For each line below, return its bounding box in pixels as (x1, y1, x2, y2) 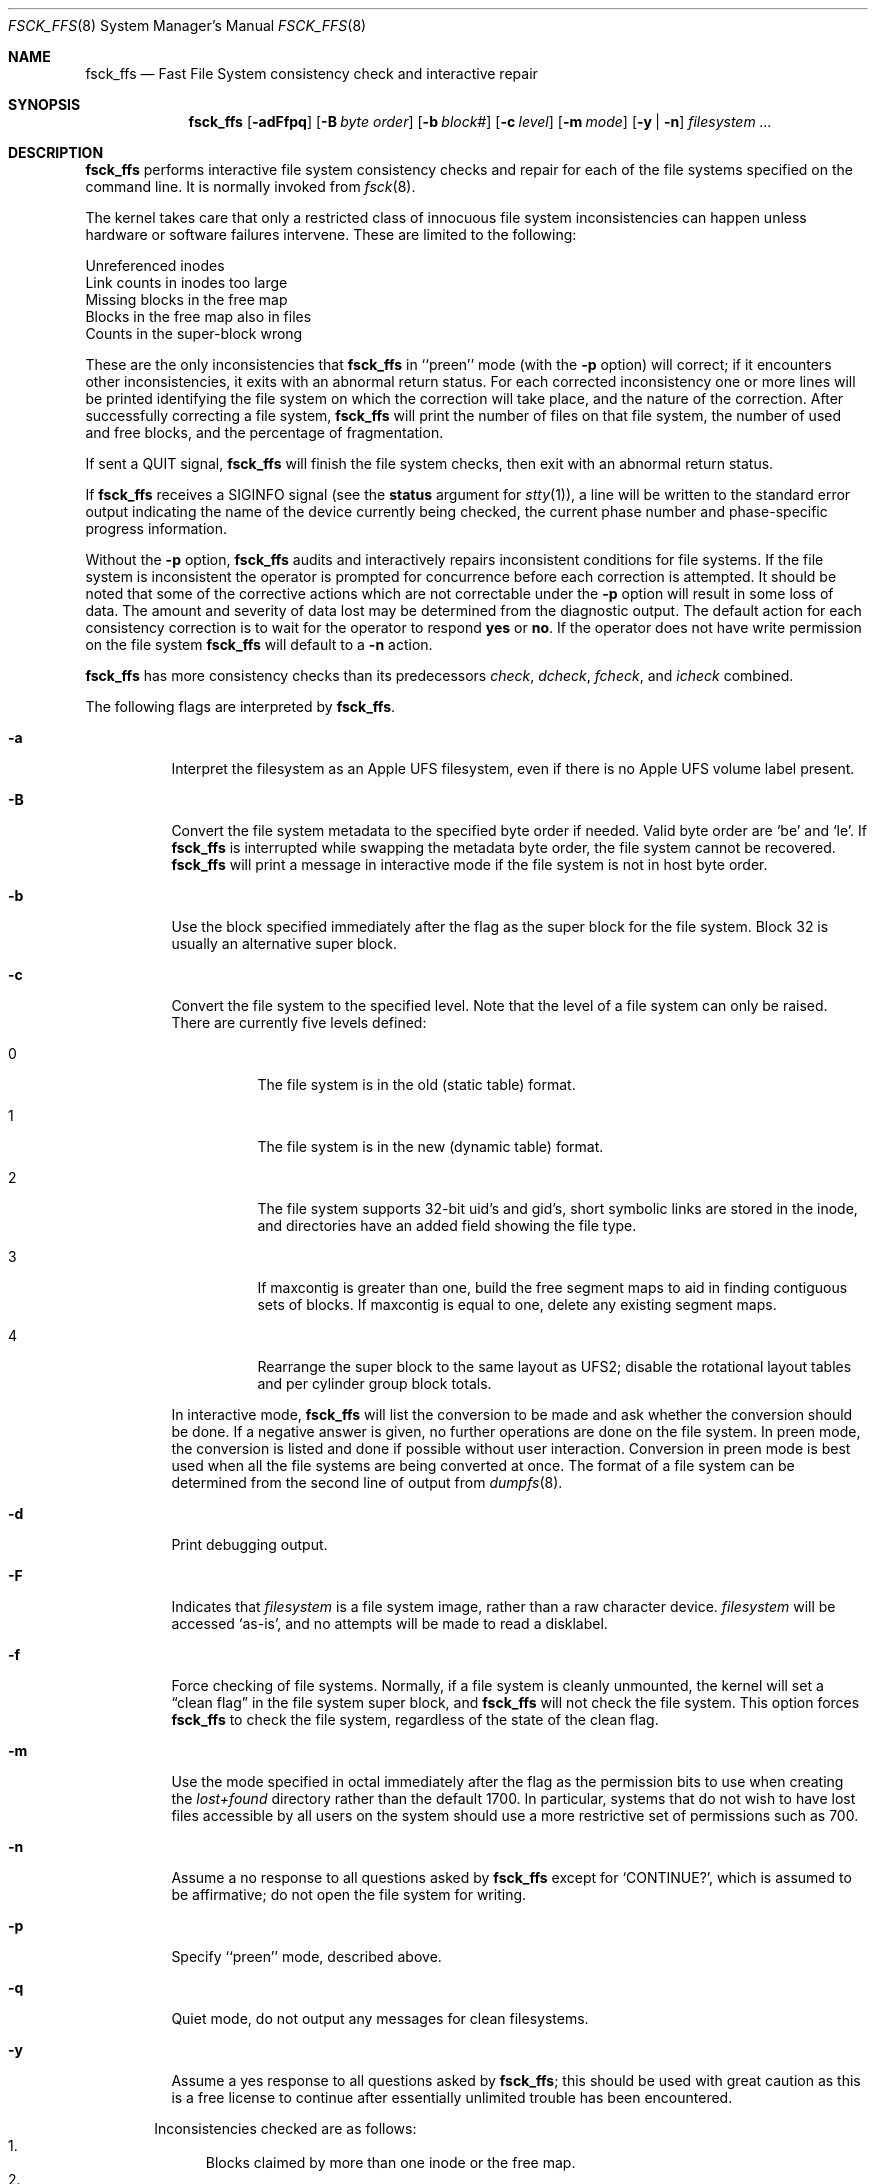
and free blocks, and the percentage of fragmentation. (85, 424, 444, 441)
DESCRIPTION (8, 144, 104, 161)
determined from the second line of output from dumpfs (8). (171, 1474, 563, 1491)
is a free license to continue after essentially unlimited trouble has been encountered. (171, 2089, 733, 2106)
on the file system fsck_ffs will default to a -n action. (85, 636, 433, 653)
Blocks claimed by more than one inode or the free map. (205, 2154, 576, 2171)
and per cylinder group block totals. (257, 1375, 492, 1392)
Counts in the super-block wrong (85, 325, 303, 342)
